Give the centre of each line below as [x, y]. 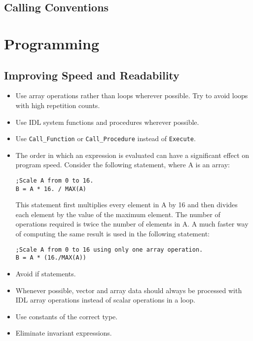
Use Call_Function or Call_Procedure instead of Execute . [106, 138]
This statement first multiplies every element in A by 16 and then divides [126, 205]
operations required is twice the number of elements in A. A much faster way [132, 224]
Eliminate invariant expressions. [64, 333]
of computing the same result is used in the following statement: [112, 234]
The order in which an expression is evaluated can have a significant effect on [132, 155]
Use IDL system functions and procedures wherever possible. [107, 122]
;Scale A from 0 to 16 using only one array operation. [109, 249]
